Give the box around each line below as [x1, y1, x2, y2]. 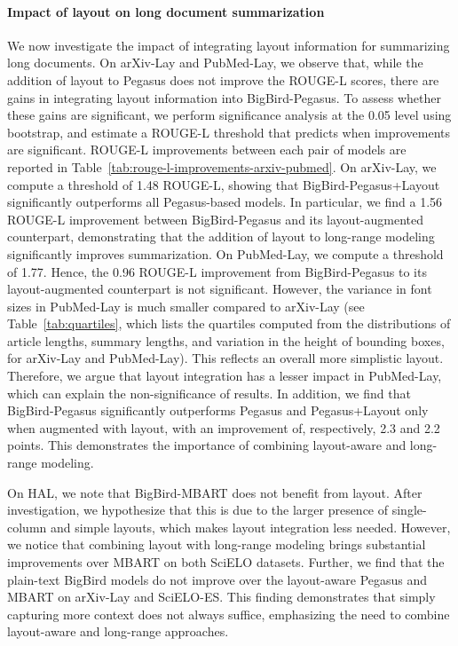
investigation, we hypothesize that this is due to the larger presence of [7, 500, 389, 519]
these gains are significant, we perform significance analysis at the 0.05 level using [7, 106, 452, 124]
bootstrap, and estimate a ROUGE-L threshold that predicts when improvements [7, 122, 450, 141]
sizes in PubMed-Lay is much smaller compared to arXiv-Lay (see [7, 296, 365, 315]
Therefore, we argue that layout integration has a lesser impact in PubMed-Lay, [7, 366, 442, 385]
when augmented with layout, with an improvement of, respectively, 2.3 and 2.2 [7, 418, 440, 437]
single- [391, 500, 427, 519]
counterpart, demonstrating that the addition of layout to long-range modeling [7, 227, 435, 246]
